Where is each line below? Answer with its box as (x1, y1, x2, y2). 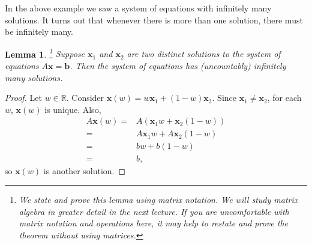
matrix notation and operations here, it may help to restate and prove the (19, 217, 289, 229)
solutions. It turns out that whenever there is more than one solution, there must (5, 13, 303, 26)
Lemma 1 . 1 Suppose (5, 46, 85, 60)
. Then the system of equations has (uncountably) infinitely (70, 59, 286, 72)
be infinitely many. (5, 25, 73, 38)
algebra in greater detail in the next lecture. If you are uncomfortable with (19, 205, 289, 217)
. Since (212, 91, 236, 104)
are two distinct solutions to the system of (127, 47, 281, 60)
